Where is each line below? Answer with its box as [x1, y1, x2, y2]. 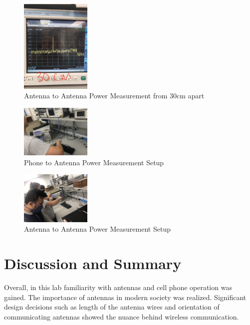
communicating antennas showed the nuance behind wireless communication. [4, 311, 239, 322]
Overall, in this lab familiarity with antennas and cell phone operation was [4, 282, 232, 293]
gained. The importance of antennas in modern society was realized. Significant [4, 292, 247, 302]
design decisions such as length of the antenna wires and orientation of [4, 302, 220, 312]
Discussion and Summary [4, 253, 182, 274]
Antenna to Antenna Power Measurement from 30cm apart [24, 90, 205, 101]
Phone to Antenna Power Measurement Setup [24, 157, 164, 167]
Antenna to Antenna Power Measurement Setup [24, 224, 171, 234]
